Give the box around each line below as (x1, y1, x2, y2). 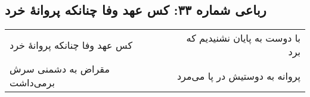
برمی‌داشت (10, 76, 55, 90)
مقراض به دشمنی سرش (10, 62, 110, 76)
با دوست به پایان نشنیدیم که (186, 31, 300, 45)
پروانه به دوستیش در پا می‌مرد (176, 68, 300, 83)
